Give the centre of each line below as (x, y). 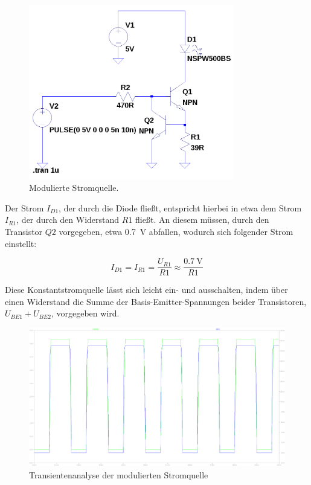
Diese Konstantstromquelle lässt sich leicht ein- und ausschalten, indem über (146, 290)
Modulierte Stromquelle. (74, 188)
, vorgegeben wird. (85, 313)
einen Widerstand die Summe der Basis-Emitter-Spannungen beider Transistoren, (156, 301)
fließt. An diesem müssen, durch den (202, 220)
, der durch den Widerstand (68, 220)
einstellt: (21, 243)
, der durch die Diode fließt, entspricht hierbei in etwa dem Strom (180, 207)
